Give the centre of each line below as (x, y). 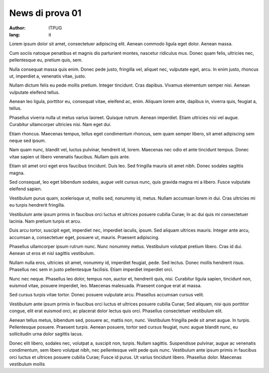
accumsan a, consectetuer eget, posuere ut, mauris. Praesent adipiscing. (84, 237)
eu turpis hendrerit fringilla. (37, 205)
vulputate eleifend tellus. (34, 92)
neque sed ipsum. (28, 141)
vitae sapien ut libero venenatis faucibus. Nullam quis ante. (70, 156)
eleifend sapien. (26, 189)
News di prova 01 (45, 13)
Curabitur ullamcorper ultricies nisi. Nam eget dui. (60, 124)
